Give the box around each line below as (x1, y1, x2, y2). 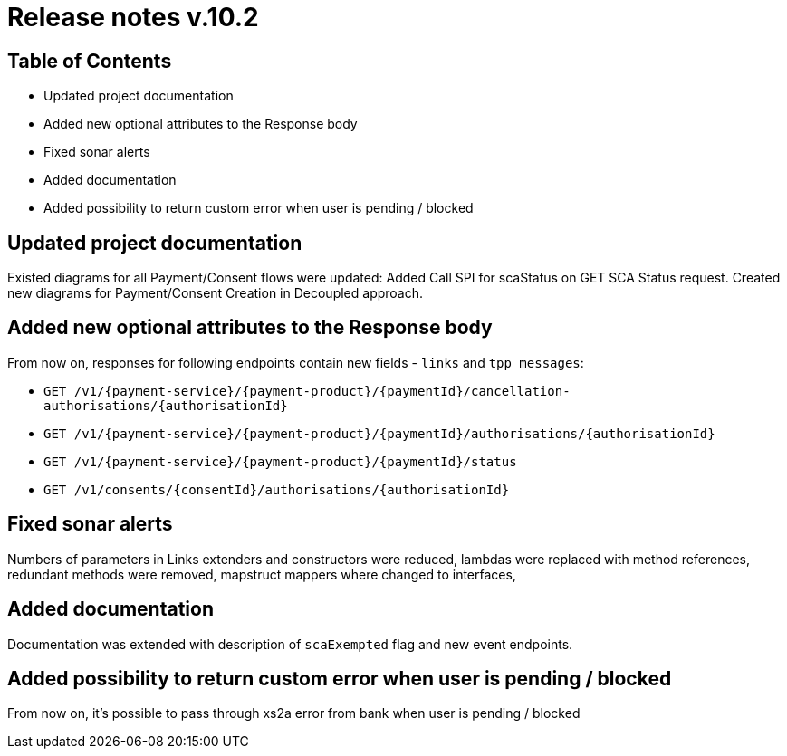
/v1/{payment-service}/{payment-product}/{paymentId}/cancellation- (73, 383, 571, 398)
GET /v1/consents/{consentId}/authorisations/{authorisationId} (43, 482, 510, 497)
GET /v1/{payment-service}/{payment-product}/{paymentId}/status (43, 454, 517, 469)
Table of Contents (7, 49, 172, 72)
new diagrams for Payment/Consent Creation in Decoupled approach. (7, 285, 424, 301)
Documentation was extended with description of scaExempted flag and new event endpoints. (7, 636, 573, 652)
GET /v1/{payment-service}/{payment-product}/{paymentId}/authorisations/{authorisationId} (43, 426, 715, 441)
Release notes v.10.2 (7, 2, 259, 33)
